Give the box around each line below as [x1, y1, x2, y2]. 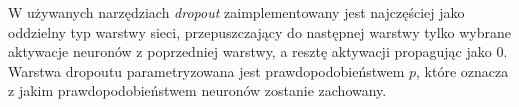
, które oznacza [416, 60, 509, 81]
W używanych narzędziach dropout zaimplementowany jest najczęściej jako [8, 2, 465, 22]
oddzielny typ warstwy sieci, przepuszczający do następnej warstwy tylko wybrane [8, 21, 511, 42]
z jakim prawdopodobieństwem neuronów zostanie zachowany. [8, 80, 387, 101]
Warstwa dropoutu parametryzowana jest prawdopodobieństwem [8, 60, 405, 81]
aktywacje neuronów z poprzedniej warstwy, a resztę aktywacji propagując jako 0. [8, 41, 508, 62]
